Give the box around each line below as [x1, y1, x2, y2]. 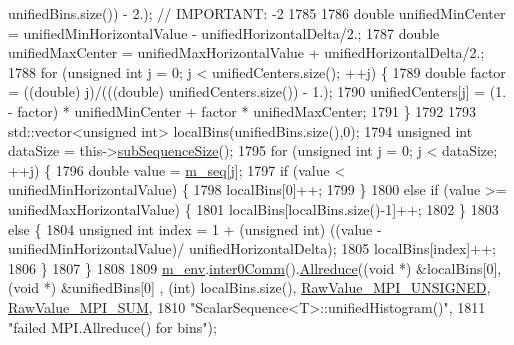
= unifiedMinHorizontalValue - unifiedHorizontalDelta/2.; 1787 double [8, 22, 440, 43]
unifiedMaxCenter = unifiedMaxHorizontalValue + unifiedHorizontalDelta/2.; [8, 42, 485, 63]
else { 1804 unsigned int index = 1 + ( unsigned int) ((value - [8, 218, 382, 239]
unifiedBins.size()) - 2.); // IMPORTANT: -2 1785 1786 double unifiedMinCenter [8, 3, 506, 23]
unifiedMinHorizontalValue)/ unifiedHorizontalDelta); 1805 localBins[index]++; [8, 238, 496, 259]
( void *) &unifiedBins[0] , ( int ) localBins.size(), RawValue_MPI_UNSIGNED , [8, 277, 491, 298]
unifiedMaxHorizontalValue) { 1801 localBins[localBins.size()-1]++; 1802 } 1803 [8, 198, 499, 219]
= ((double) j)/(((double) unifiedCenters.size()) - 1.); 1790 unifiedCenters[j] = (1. [8, 81, 507, 102]
